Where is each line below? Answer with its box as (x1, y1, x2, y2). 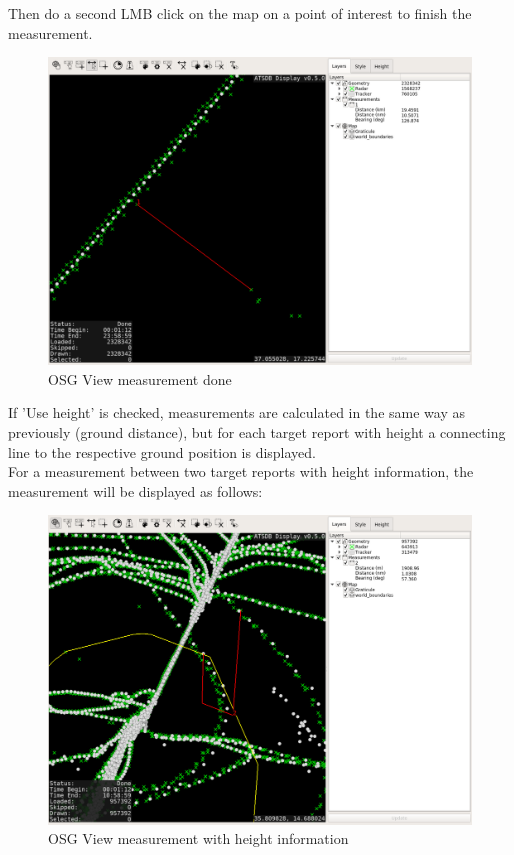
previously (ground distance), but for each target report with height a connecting (8, 422, 506, 443)
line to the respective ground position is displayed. (8, 441, 317, 462)
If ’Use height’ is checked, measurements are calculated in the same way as (8, 402, 465, 423)
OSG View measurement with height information (48, 828, 349, 849)
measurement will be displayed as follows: (8, 480, 263, 501)
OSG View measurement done (48, 368, 232, 389)
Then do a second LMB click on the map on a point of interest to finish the (8, 3, 472, 23)
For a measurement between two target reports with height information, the (8, 461, 474, 482)
